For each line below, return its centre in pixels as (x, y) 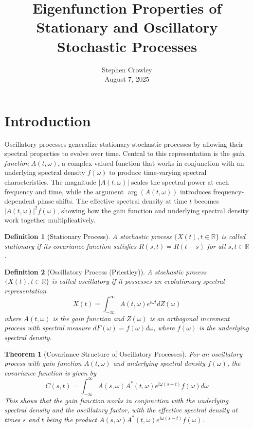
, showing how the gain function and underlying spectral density (153, 210)
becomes (207, 201)
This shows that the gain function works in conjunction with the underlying (117, 400)
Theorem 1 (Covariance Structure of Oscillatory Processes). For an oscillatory (123, 353)
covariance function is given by (50, 372)
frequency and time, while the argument (64, 191)
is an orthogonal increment (190, 318)
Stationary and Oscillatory (127, 27)
